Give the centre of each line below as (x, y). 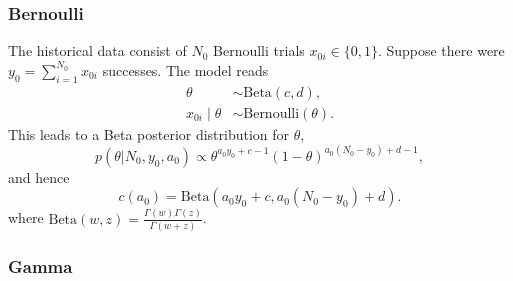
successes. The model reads (185, 69)
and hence (39, 176)
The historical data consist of (97, 50)
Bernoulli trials (259, 50)
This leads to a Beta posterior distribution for (149, 133)
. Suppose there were (441, 50)
